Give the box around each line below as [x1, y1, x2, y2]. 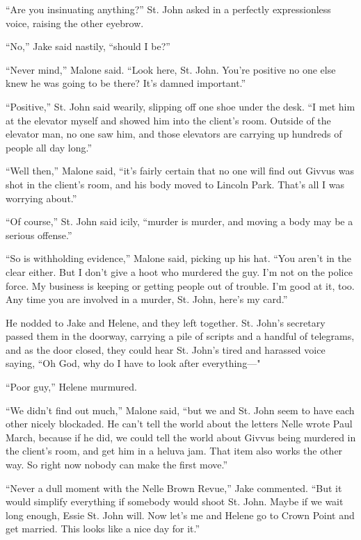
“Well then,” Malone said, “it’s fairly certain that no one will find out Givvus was [6, 163, 355, 178]
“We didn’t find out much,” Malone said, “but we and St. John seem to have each [6, 402, 355, 417]
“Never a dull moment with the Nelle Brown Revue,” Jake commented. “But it [6, 480, 342, 495]
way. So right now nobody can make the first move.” [6, 457, 228, 472]
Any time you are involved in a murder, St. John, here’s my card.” [6, 292, 288, 306]
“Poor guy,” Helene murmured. [6, 379, 137, 394]
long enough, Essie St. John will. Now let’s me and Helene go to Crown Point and [6, 507, 355, 522]
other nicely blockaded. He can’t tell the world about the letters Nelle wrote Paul [6, 416, 353, 431]
